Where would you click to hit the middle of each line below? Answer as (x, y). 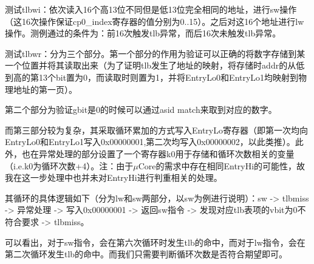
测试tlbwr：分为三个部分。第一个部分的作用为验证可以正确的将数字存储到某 (155, 53)
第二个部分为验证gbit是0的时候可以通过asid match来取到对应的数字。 (141, 110)
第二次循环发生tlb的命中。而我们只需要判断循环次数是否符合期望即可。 (146, 254)
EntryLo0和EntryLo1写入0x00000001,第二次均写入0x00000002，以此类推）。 (150, 142)
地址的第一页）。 (45, 89)
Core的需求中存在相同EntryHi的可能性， (217, 165)
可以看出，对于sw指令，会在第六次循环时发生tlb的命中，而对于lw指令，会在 (155, 242)
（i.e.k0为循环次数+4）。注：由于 (69, 165)
